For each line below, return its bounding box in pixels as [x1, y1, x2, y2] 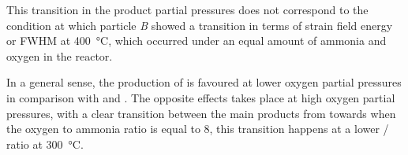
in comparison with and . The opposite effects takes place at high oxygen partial [6, 89, 395, 105]
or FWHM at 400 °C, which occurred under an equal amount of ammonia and [6, 32, 387, 49]
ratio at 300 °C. [6, 135, 84, 152]
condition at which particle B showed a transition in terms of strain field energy [6, 17, 393, 33]
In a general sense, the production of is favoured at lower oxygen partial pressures [6, 74, 402, 90]
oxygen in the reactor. [6, 47, 113, 64]
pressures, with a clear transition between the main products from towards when [6, 105, 396, 121]
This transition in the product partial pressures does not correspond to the [6, 2, 369, 17]
